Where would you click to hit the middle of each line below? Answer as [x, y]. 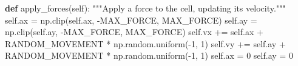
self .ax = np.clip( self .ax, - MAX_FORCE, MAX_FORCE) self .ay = [131, 20]
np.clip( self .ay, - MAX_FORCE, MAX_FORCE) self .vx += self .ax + [134, 32]
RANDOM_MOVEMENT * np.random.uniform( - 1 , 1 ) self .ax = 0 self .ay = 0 [149, 55]
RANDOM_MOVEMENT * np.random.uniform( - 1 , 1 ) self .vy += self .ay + [145, 43]
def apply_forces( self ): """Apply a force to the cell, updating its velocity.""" [145, 8]
